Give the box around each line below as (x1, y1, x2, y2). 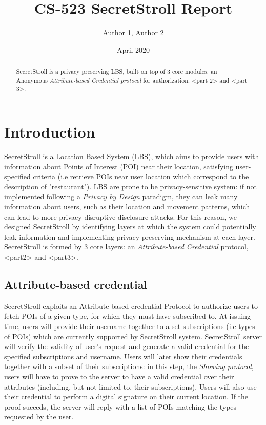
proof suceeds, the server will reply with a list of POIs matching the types (4, 401, 237, 412)
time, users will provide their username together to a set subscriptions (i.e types (4, 320, 255, 331)
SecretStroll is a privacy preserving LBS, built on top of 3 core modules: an (16, 67, 217, 76)
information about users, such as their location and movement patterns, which (4, 201, 250, 211)
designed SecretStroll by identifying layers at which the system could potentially (4, 221, 256, 232)
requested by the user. (4, 411, 74, 422)
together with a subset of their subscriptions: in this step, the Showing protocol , (4, 361, 254, 372)
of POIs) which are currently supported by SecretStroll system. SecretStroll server (4, 331, 262, 341)
